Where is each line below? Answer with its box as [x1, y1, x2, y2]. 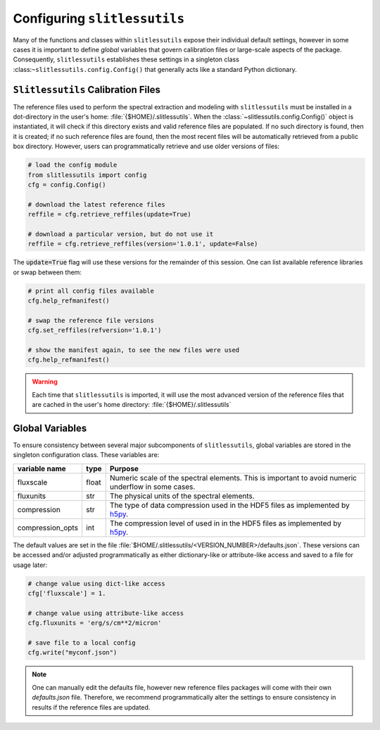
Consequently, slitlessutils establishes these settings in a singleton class [13, 55, 239, 63]
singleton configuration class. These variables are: [13, 451, 160, 459]
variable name [17, 463, 66, 473]
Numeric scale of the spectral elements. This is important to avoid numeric [109, 473, 357, 482]
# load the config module [27, 161, 118, 169]
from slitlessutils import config [27, 171, 147, 179]
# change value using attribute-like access [27, 609, 184, 617]
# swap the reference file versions [27, 316, 155, 324]
